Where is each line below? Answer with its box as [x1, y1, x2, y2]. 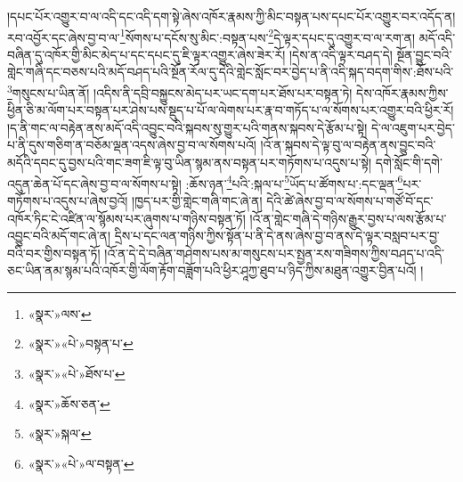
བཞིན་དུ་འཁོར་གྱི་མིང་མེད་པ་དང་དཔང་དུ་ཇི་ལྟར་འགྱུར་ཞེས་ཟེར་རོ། [7, 45, 286, 63]
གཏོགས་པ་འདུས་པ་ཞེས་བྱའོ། [7, 191, 128, 209]
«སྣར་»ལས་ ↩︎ [28, 304, 92, 323]
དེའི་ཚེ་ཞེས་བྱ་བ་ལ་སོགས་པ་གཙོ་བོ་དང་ [266, 191, 434, 209]
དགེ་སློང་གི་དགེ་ [375, 153, 443, 172]
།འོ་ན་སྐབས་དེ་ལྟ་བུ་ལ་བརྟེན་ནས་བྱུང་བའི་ [260, 135, 436, 154]
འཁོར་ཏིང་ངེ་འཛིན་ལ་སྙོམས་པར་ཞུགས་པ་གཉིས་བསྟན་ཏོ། [7, 208, 246, 227]
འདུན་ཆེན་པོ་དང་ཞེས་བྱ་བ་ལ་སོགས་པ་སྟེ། [7, 174, 182, 192]
